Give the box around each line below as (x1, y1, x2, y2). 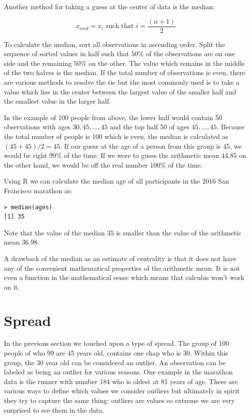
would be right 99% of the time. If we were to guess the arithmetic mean (4, 150, 220, 160)
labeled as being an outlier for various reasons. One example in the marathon (4, 367, 233, 377)
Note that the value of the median (4, 227, 105, 237)
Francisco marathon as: (4, 185, 73, 195)
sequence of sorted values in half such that (4, 48, 129, 59)
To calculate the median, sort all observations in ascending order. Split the (4, 39, 225, 49)
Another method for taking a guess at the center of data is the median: (4, 1, 215, 11)
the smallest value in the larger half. (4, 96, 111, 106)
